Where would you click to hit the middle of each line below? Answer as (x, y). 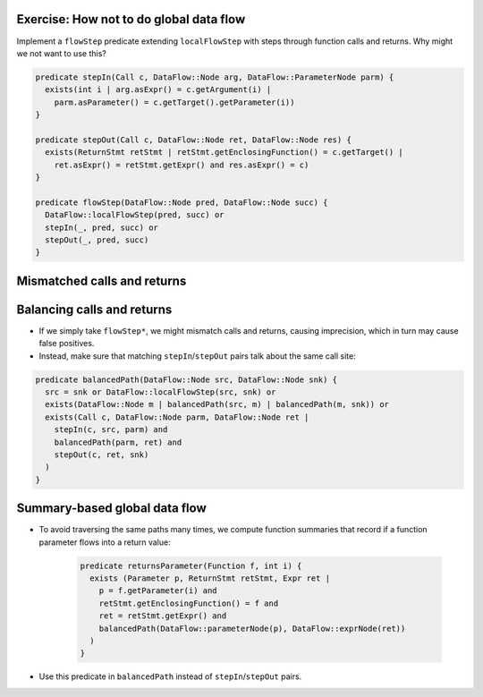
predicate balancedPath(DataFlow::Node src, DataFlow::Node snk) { (186, 379)
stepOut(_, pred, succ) (97, 240)
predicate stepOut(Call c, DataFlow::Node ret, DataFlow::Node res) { (194, 140)
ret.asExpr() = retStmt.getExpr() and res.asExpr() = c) (182, 165)
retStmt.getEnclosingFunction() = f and (189, 603)
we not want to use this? (61, 53)
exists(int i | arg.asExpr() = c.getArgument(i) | (158, 90)
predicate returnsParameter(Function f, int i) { (191, 565)
